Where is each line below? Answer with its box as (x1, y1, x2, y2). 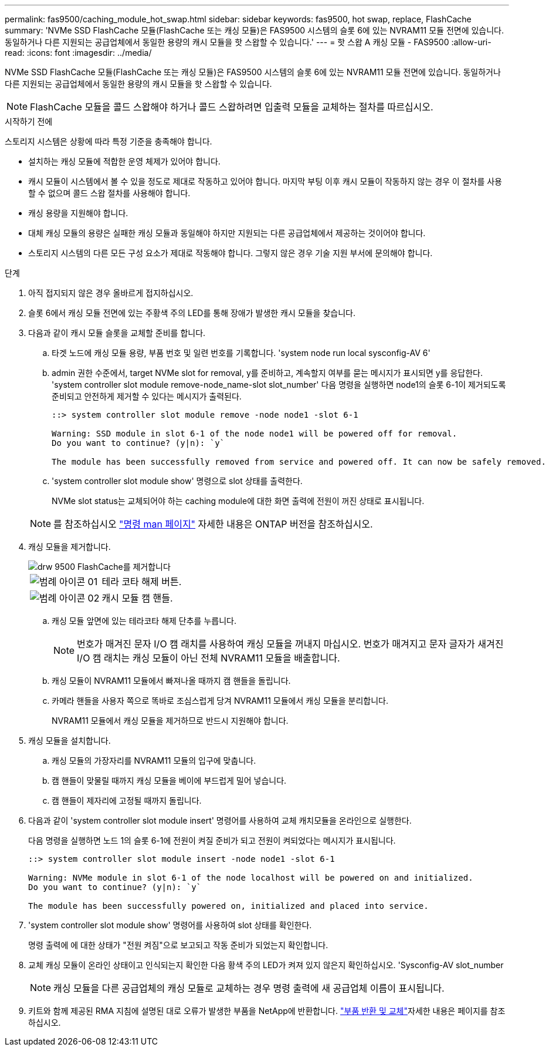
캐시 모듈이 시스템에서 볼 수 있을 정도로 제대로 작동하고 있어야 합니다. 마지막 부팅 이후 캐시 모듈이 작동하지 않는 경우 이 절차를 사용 (28, 176, 502, 186)
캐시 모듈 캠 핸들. (101, 592, 173, 604)
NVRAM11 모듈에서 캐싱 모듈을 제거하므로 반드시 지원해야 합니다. (52, 716, 289, 726)
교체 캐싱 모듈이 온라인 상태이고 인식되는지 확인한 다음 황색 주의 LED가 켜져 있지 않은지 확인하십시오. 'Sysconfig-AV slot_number (28, 960, 504, 970)
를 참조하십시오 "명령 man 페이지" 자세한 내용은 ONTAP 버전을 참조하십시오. (53, 518, 373, 530)
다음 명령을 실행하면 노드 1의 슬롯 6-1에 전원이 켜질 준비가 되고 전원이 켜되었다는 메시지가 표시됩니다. (28, 835, 396, 845)
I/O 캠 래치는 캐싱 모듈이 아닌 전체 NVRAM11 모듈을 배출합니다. (77, 652, 340, 664)
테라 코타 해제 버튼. (101, 576, 182, 587)
